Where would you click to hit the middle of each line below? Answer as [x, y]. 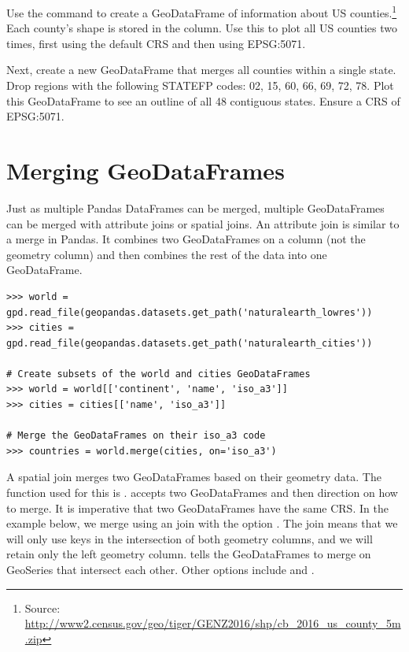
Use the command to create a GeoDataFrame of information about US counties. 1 [202, 11]
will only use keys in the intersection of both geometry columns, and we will [190, 538]
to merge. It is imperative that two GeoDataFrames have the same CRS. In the [197, 508]
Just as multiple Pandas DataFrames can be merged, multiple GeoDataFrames [195, 207]
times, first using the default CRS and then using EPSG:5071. [156, 43]
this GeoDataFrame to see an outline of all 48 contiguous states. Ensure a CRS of [203, 100]
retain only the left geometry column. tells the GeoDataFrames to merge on [189, 554]
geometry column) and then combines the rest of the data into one [167, 254]
